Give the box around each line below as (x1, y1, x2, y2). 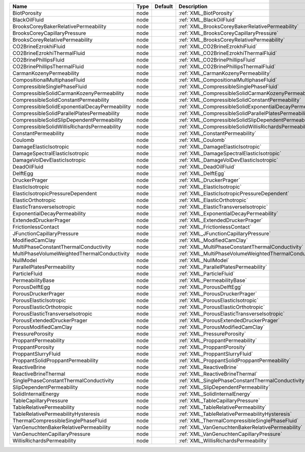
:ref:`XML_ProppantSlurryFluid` (178, 350, 253, 357)
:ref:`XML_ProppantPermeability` (178, 337, 257, 344)
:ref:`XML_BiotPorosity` (178, 10, 234, 16)
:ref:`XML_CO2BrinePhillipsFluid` (178, 56, 257, 63)
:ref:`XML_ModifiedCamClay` (178, 237, 248, 244)
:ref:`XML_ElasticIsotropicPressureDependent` (178, 190, 290, 197)
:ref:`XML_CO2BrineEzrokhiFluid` (178, 43, 258, 50)
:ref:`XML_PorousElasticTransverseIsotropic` (178, 310, 285, 317)
